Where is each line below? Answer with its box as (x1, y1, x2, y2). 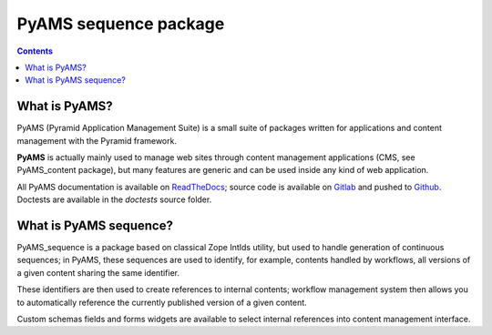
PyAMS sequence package (16, 14, 225, 34)
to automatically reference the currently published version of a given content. (16, 297, 307, 308)
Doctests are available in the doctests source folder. (16, 194, 212, 205)
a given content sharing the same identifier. (16, 267, 180, 278)
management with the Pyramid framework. (16, 135, 178, 146)
